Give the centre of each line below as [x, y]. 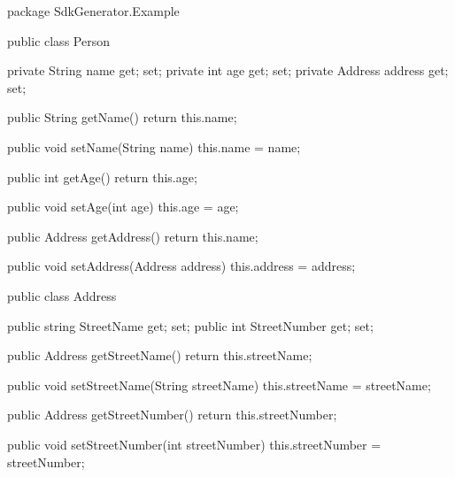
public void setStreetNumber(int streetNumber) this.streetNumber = [194, 444]
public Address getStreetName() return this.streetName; [160, 355]
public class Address [62, 295]
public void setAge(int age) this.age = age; [123, 207]
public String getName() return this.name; [122, 117]
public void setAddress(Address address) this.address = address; [181, 266]
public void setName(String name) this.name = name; [154, 146]
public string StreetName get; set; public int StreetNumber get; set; [190, 325]
